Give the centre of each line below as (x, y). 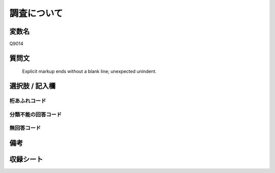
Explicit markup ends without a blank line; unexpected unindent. (89, 71)
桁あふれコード (28, 101)
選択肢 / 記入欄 (33, 86)
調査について (36, 13)
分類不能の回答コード (36, 114)
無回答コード (25, 128)
